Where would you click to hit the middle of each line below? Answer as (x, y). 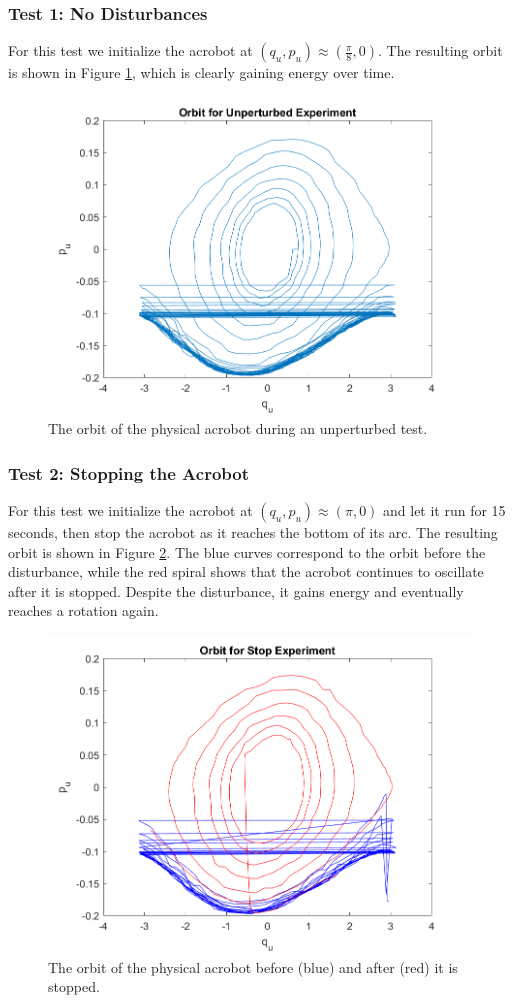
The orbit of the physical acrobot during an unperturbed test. (238, 428)
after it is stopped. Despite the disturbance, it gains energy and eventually (236, 590)
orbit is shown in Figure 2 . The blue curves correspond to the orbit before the (247, 551)
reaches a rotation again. (83, 610)
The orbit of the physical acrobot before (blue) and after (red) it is (253, 966)
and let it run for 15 (444, 510)
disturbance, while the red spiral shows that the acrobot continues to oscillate (246, 571)
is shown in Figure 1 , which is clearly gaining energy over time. (201, 72)
